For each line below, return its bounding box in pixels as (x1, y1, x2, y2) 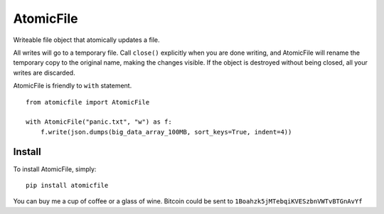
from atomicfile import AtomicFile (26, 98, 150, 106)
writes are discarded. (13, 68, 75, 77)
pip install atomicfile (26, 181, 109, 189)
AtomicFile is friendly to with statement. (13, 82, 132, 90)
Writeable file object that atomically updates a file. (13, 36, 160, 44)
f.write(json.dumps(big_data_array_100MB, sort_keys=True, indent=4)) (40, 128, 292, 136)
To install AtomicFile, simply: (13, 164, 97, 173)
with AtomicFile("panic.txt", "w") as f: (26, 118, 172, 126)
